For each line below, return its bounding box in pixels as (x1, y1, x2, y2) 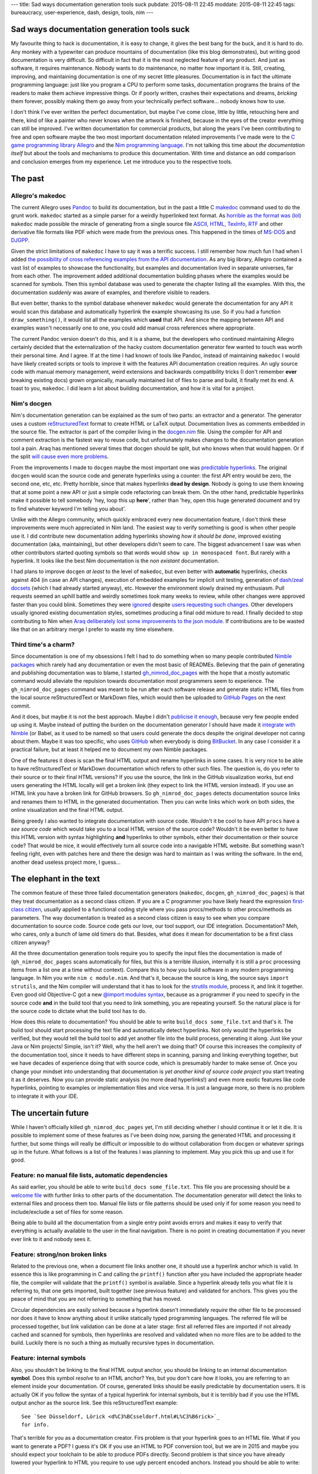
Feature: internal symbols (11, 1354, 86, 1362)
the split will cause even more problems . (11, 453, 109, 460)
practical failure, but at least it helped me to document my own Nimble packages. (11, 746, 208, 753)
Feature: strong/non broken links (11, 1250, 107, 1258)
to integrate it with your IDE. (11, 1093, 79, 1100)
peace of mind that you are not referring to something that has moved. (11, 1295, 182, 1302)
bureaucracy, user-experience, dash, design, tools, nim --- (11, 9, 154, 16)
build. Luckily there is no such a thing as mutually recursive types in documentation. (11, 1339, 215, 1347)
